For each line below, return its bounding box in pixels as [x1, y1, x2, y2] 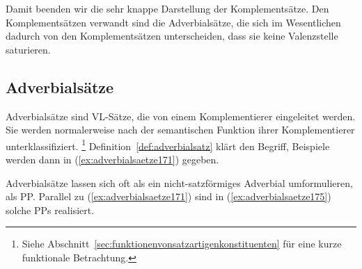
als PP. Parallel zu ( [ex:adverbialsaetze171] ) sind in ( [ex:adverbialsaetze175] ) [6, 189, 331, 204]
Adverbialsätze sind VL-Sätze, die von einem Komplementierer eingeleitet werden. [6, 108, 356, 123]
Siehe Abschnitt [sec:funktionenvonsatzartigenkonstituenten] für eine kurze [22, 236, 342, 251]
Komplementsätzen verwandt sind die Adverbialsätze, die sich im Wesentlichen [6, 15, 341, 29]
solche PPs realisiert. [6, 202, 95, 217]
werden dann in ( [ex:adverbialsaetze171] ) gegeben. [6, 152, 219, 167]
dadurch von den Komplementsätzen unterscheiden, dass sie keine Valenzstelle [6, 28, 338, 43]
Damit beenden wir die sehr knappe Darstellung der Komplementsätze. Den [6, 1, 329, 15]
